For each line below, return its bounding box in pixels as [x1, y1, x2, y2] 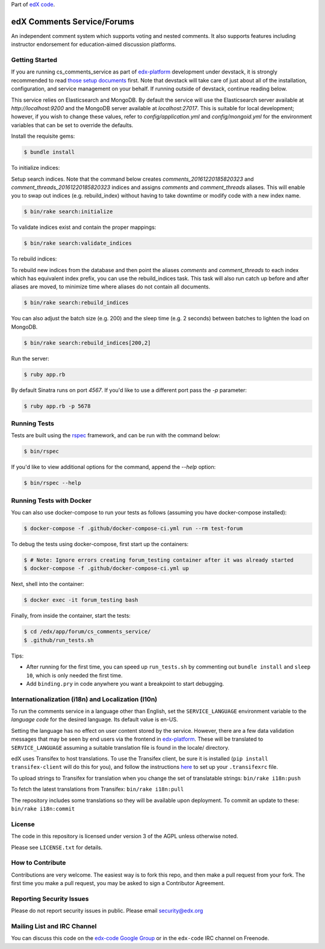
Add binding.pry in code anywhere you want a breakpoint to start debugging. [26, 680, 224, 687]
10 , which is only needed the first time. [26, 671, 123, 679]
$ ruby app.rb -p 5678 [23, 402, 91, 409]
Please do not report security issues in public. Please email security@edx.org [11, 907, 203, 915]
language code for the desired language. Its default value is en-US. [11, 716, 178, 723]
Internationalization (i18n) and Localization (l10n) [11, 695, 158, 703]
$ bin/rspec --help [23, 479, 81, 487]
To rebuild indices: [11, 255, 57, 263]
